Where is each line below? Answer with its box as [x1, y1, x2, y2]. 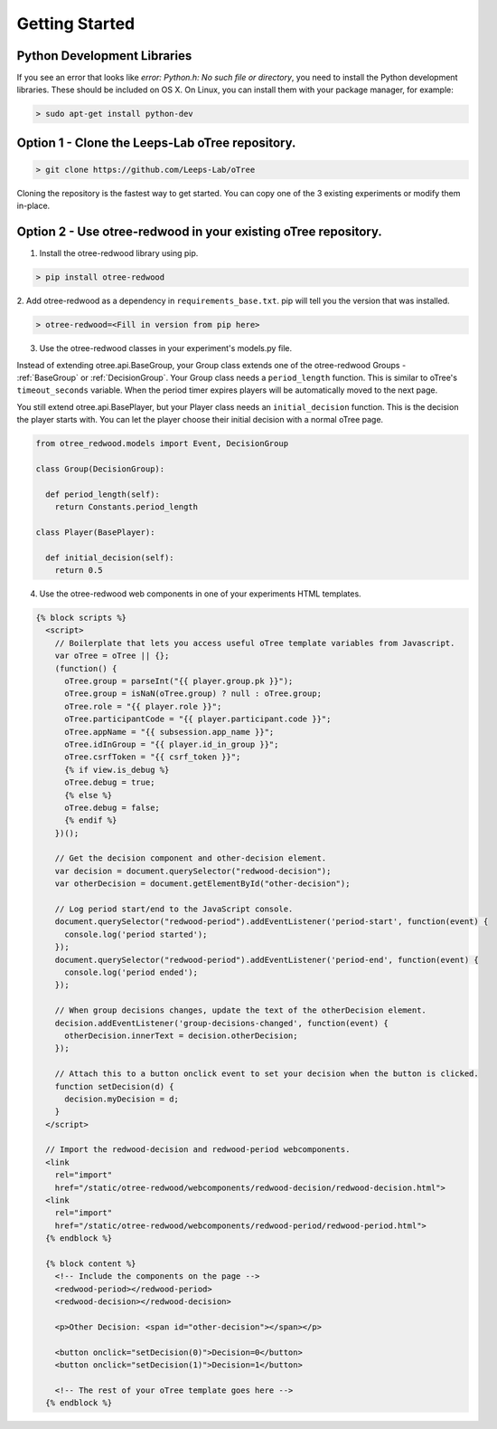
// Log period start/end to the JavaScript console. [54, 904, 294, 914]
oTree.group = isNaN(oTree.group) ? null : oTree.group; [64, 689, 323, 699]
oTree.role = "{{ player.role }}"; [64, 701, 222, 711]
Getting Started [16, 14, 136, 33]
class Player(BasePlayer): [35, 527, 155, 538]
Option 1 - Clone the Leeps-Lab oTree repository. [16, 135, 296, 150]
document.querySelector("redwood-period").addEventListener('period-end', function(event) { [54, 955, 479, 965]
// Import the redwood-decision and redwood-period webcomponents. [45, 1145, 351, 1155]
